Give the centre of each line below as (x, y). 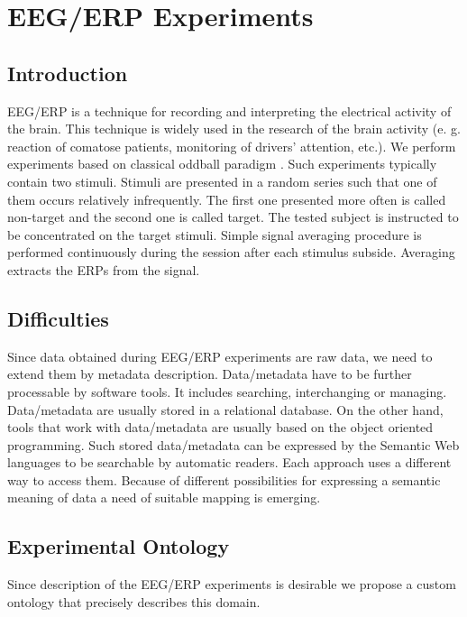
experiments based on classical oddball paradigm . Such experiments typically (222, 164)
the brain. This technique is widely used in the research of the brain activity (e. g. (234, 129)
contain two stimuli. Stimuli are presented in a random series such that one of (222, 181)
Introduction (68, 73)
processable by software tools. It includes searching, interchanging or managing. (227, 391)
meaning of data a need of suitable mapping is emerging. (164, 497)
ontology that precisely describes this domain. (134, 601)
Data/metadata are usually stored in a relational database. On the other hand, (225, 409)
